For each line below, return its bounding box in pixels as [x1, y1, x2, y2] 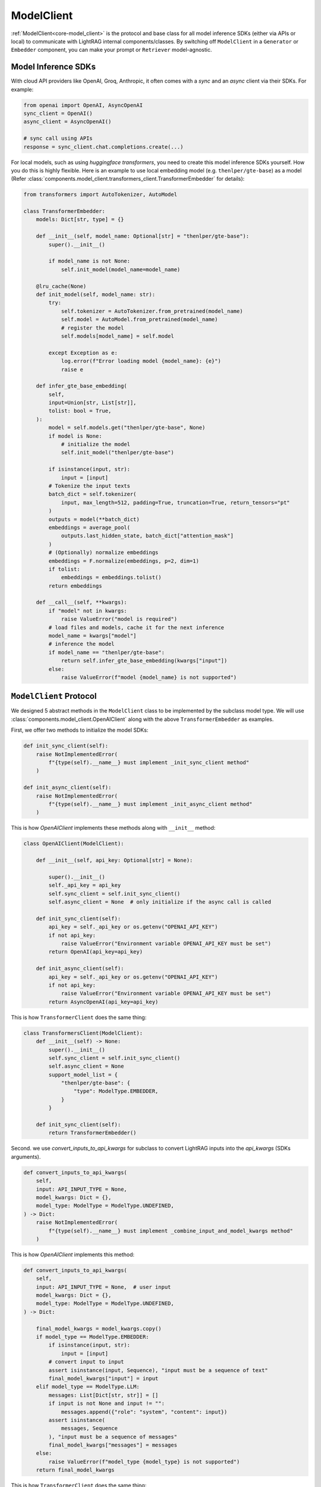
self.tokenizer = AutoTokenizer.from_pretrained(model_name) [61, 308, 243, 315]
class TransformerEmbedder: [23, 208, 105, 215]
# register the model [61, 324, 124, 331]
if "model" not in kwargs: [48, 607, 127, 614]
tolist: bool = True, [48, 407, 112, 415]
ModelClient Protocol [11, 691, 97, 701]
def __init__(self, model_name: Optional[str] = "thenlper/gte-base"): [36, 233, 250, 240]
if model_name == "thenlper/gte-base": [48, 649, 165, 655]
